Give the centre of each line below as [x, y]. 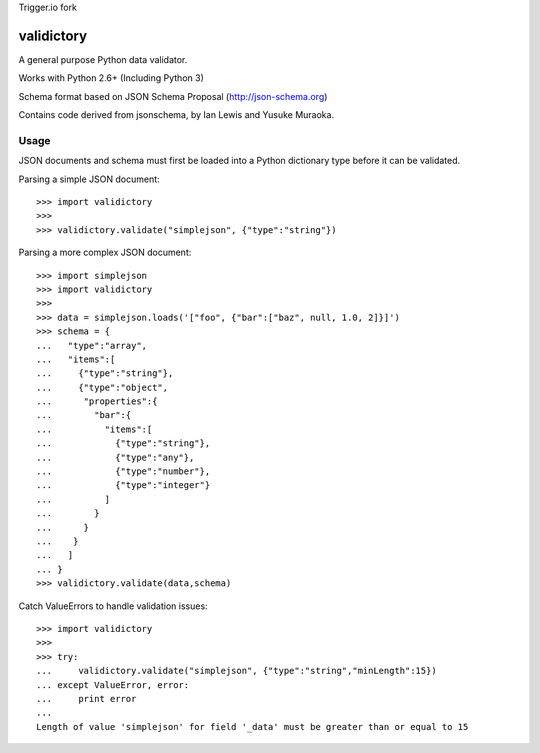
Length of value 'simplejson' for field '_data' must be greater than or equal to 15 [252, 726]
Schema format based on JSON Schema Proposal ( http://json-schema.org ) [173, 96]
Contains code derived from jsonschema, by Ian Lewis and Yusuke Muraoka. [176, 115]
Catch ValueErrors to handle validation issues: [113, 606]
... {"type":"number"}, [123, 471]
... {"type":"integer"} [123, 485]
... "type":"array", [92, 345]
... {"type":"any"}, [115, 457]
